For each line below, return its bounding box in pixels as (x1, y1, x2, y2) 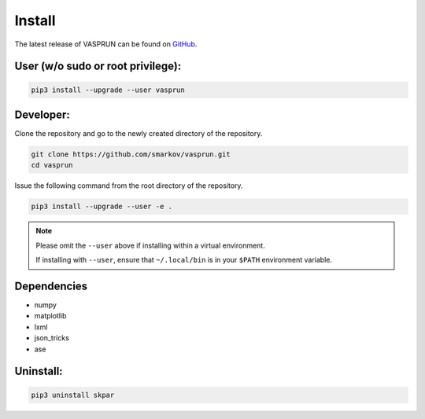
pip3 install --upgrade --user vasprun (31, 85, 185, 94)
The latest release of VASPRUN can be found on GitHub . (14, 39, 198, 49)
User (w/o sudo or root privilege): (14, 60, 182, 73)
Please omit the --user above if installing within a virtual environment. (35, 241, 265, 250)
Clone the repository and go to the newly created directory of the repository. (14, 129, 263, 138)
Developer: (14, 108, 70, 121)
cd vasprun (31, 161, 73, 170)
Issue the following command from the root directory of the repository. (14, 181, 243, 190)
